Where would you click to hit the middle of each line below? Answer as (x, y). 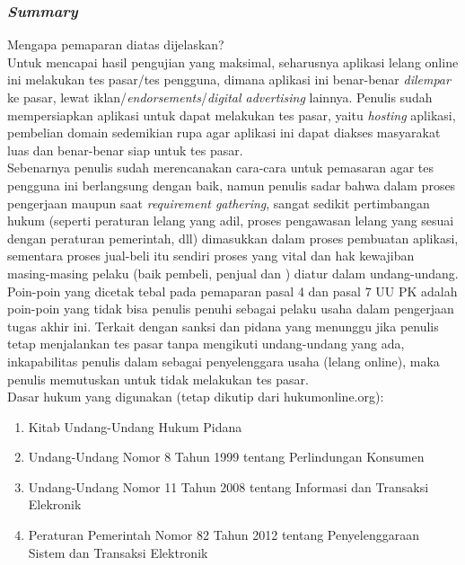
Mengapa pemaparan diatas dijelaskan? (116, 44)
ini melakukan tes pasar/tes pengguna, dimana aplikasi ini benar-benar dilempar (229, 79)
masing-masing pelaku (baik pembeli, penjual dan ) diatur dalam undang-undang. (233, 273)
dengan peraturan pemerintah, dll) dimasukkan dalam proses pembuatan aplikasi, (233, 238)
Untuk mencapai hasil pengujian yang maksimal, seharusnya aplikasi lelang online (233, 62)
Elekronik (55, 504)
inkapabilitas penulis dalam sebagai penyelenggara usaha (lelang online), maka (224, 361)
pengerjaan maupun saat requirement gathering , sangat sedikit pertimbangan (219, 203)
